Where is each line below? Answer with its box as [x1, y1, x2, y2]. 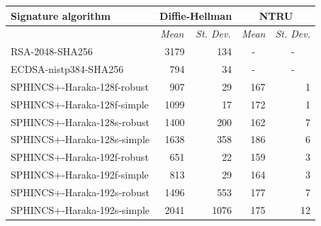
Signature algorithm [11, 8, 111, 23]
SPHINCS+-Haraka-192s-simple [11, 202, 150, 217]
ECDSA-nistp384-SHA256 [11, 62, 124, 77]
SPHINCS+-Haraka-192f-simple [11, 167, 149, 182]
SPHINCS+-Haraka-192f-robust [11, 149, 149, 164]
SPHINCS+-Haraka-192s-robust [11, 184, 150, 199]
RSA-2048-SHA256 [11, 44, 93, 59]
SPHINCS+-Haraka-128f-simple [11, 96, 149, 111]
